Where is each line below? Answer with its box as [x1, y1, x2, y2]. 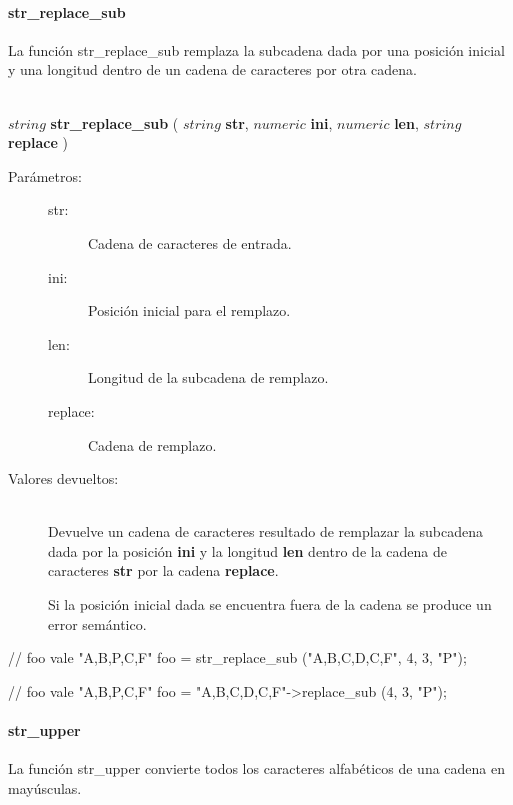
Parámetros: [8, 165, 82, 186]
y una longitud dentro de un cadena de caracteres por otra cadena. [8, 59, 418, 80]
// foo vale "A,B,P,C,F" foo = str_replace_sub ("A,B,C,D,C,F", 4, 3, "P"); [8, 647, 467, 668]
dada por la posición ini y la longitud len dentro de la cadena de [48, 540, 447, 561]
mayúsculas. [8, 777, 82, 798]
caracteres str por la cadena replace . [48, 560, 279, 581]
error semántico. [48, 613, 147, 634]
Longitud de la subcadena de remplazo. [88, 367, 329, 388]
